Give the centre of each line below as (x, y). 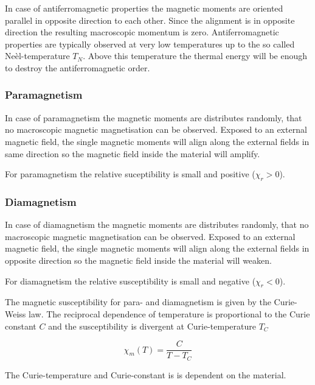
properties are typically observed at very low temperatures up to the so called (150, 44)
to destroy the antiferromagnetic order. (78, 67)
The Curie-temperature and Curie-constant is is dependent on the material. (146, 374)
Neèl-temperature (37, 56)
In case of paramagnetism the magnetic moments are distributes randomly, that (154, 117)
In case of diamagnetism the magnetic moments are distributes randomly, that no (157, 224)
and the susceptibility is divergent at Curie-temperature (152, 326)
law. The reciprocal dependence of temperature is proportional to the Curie (169, 313)
